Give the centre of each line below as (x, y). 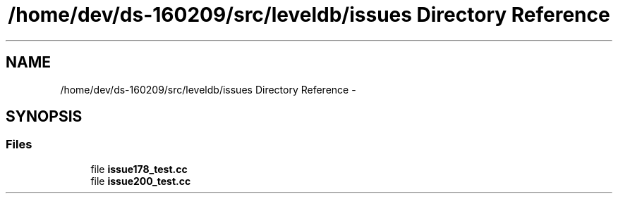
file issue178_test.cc (139, 169)
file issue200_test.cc (141, 181)
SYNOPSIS (44, 117)
